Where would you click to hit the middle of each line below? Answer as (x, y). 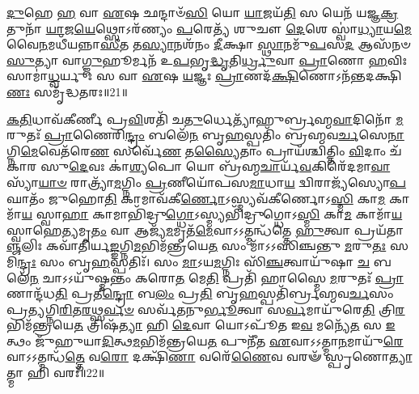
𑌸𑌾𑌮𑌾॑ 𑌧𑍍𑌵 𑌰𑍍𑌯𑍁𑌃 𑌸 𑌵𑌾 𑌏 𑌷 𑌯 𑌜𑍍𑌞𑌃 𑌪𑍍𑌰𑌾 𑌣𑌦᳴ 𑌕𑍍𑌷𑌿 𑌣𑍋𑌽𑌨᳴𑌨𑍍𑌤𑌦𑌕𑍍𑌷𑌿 (204, 76)
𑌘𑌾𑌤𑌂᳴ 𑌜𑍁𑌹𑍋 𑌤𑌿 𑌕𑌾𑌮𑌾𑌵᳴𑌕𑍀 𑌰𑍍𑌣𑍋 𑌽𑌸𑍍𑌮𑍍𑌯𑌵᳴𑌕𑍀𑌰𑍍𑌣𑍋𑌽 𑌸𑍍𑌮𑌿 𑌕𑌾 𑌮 (196, 198)
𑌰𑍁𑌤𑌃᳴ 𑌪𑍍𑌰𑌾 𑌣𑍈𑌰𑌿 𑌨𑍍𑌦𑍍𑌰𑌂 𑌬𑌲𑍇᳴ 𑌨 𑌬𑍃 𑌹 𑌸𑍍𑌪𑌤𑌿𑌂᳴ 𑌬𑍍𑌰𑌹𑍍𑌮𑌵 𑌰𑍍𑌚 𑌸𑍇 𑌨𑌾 (205, 135)
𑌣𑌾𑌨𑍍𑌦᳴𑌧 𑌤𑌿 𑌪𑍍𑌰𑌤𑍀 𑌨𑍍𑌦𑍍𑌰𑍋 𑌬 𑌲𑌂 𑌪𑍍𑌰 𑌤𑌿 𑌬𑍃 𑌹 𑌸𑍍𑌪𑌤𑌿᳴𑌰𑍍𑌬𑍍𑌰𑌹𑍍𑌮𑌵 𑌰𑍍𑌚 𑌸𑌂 (200, 293)
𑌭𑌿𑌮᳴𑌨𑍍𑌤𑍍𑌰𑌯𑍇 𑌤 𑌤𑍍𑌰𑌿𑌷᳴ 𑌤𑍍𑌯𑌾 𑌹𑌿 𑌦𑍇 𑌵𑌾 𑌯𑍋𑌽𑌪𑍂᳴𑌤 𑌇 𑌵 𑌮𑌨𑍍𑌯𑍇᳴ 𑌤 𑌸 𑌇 (201, 325)
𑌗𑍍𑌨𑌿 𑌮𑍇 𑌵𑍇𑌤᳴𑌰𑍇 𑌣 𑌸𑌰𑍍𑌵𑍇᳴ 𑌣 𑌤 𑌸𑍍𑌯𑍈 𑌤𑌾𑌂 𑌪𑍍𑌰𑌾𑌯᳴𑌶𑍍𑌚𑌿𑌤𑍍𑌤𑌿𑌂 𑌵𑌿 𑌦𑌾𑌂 (196, 150)
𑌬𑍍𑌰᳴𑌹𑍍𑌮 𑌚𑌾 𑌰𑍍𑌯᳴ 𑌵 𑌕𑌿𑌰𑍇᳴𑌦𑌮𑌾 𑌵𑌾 (305, 166)
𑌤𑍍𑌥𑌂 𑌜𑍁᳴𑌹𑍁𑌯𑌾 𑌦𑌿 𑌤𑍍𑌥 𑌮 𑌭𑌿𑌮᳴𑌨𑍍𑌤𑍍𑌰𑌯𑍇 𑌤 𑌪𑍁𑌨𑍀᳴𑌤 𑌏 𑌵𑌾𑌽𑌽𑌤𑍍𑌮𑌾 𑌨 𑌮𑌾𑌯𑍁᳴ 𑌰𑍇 (205, 340)
